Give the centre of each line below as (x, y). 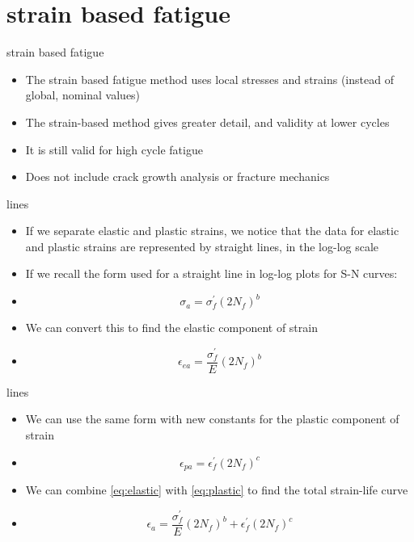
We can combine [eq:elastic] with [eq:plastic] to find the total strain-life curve (217, 490)
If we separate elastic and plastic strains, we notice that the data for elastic (212, 231)
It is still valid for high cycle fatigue (114, 149)
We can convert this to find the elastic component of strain (171, 328)
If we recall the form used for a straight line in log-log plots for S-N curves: (211, 273)
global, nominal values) (83, 95)
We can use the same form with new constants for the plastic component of (212, 419)
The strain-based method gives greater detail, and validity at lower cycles (207, 122)
